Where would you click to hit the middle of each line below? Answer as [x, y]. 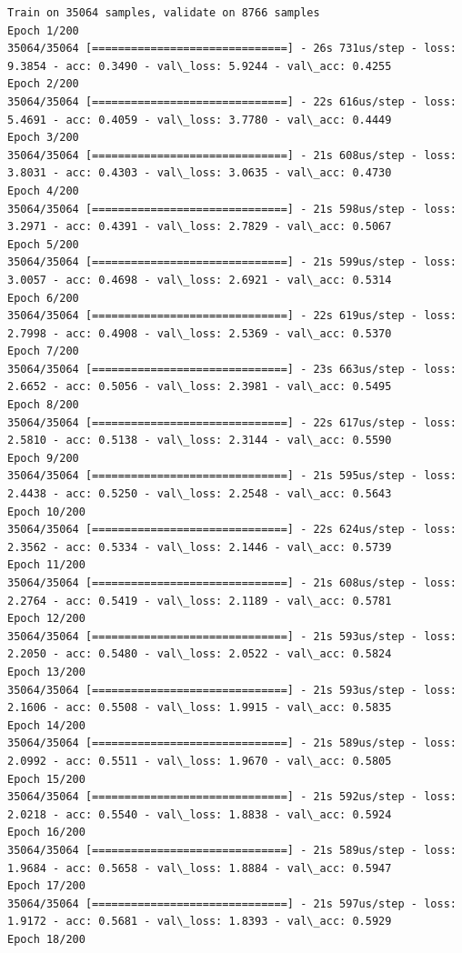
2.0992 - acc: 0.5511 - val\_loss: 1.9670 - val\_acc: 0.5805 [200, 761]
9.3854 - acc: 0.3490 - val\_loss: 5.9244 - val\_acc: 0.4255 [200, 66]
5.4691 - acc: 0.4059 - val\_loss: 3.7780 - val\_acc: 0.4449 [200, 120]
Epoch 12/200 [46, 619]
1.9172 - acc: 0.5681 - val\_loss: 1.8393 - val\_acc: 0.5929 [200, 922]
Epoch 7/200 [43, 351]
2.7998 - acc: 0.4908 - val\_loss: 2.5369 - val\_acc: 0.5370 [200, 333]
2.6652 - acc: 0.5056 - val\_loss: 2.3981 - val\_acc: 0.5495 [200, 387]
